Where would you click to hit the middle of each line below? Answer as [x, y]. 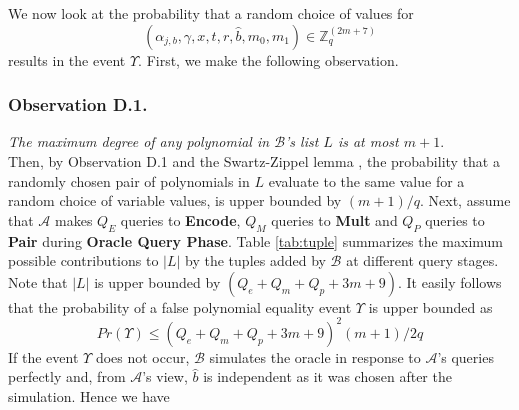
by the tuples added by [255, 260]
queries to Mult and [334, 219]
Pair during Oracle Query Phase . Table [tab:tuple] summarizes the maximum [256, 240]
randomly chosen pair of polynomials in [129, 180]
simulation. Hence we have [89, 396]
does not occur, [142, 356]
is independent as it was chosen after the [327, 376]
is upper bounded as [430, 306]
